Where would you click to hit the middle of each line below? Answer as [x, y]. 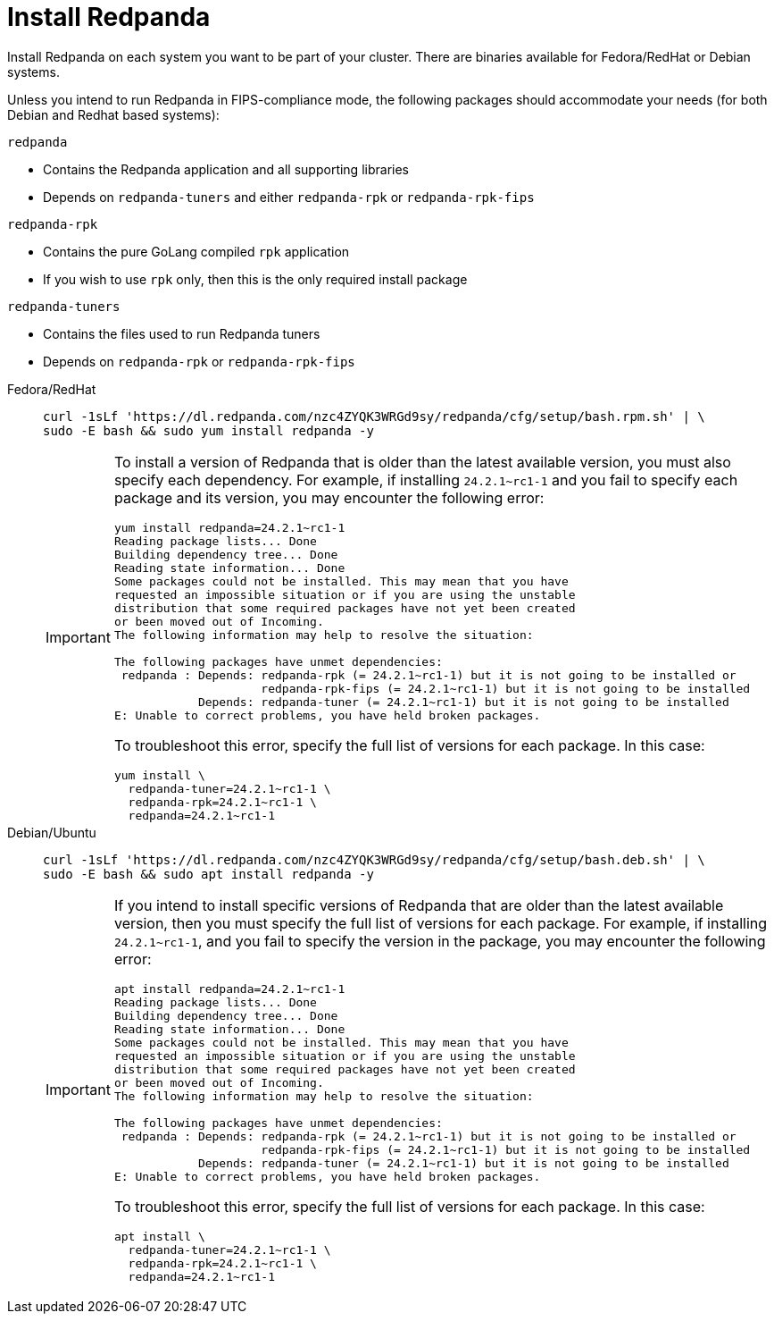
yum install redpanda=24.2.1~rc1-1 [229, 527]
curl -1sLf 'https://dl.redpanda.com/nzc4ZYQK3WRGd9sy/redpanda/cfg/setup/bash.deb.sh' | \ [374, 859]
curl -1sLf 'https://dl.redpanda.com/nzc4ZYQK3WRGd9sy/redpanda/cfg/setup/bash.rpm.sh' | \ [374, 416]
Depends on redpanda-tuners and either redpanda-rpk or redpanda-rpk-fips [289, 197]
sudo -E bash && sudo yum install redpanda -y [208, 430]
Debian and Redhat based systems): [113, 114]
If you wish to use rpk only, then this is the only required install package [255, 279]
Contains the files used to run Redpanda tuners [182, 333]
